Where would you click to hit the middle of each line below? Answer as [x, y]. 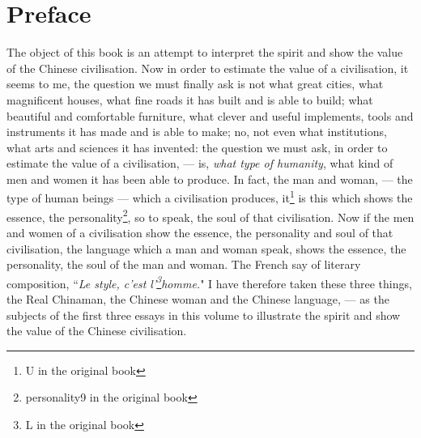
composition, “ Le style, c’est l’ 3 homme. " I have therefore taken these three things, [209, 282]
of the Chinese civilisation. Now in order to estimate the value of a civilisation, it [208, 68]
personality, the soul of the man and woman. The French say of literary [184, 264]
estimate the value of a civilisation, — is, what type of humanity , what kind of [200, 163]
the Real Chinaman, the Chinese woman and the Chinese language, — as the [198, 299]
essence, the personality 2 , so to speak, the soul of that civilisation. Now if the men [210, 215]
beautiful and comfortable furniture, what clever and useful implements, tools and [210, 115]
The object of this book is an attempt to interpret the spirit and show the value [205, 52]
